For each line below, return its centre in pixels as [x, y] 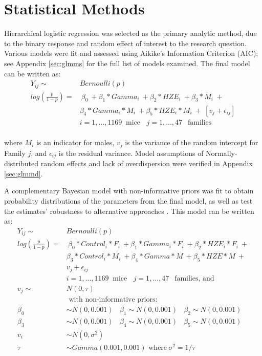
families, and [194, 278]
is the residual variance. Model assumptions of [131, 153]
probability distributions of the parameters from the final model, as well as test [128, 200]
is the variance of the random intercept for [192, 142]
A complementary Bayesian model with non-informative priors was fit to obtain [129, 191]
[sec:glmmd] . [24, 173]
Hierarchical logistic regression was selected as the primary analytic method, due [130, 33]
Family [15, 153]
